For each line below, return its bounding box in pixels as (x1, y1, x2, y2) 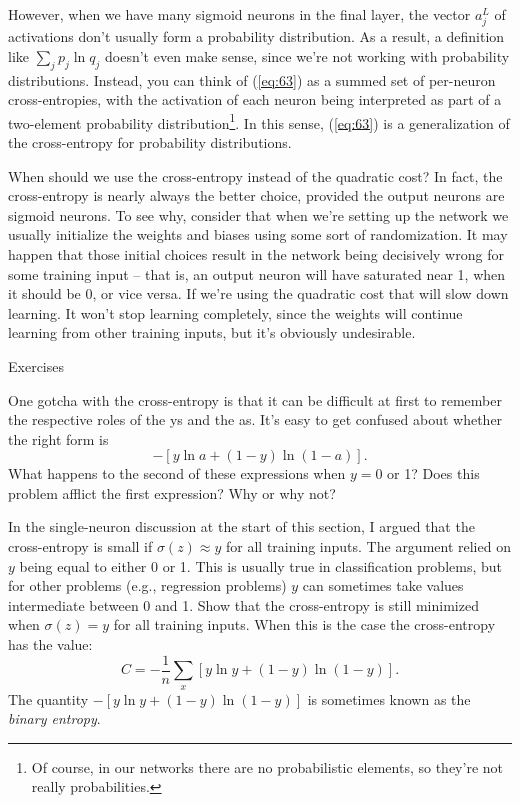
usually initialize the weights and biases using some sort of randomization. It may (8, 224, 508, 245)
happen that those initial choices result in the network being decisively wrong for (8, 243, 504, 264)
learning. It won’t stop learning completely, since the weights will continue (8, 302, 463, 323)
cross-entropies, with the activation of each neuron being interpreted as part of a (8, 89, 502, 110)
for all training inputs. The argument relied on (226, 536, 511, 557)
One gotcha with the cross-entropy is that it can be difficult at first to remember (8, 389, 502, 410)
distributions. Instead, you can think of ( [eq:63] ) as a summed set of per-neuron (8, 69, 496, 90)
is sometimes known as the (307, 688, 471, 709)
